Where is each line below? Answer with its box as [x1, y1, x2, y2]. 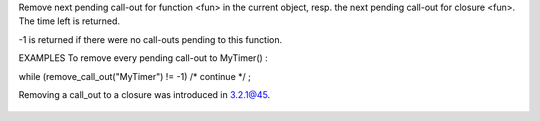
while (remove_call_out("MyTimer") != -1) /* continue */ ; [18, 70, 252, 82]
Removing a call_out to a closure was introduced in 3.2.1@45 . [18, 88, 271, 100]
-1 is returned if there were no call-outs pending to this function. [18, 33, 283, 45]
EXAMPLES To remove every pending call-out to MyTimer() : [18, 52, 269, 64]
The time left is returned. [18, 15, 120, 27]
